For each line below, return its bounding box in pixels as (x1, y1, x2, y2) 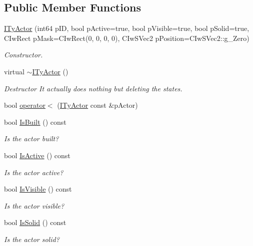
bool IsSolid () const (4, 217, 66, 228)
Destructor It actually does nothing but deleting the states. (4, 83, 182, 93)
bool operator (4, 100, 45, 110)
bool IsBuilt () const (4, 116, 66, 127)
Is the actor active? (4, 167, 63, 177)
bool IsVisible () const (4, 184, 72, 194)
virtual (4, 66, 24, 76)
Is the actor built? (4, 133, 59, 144)
